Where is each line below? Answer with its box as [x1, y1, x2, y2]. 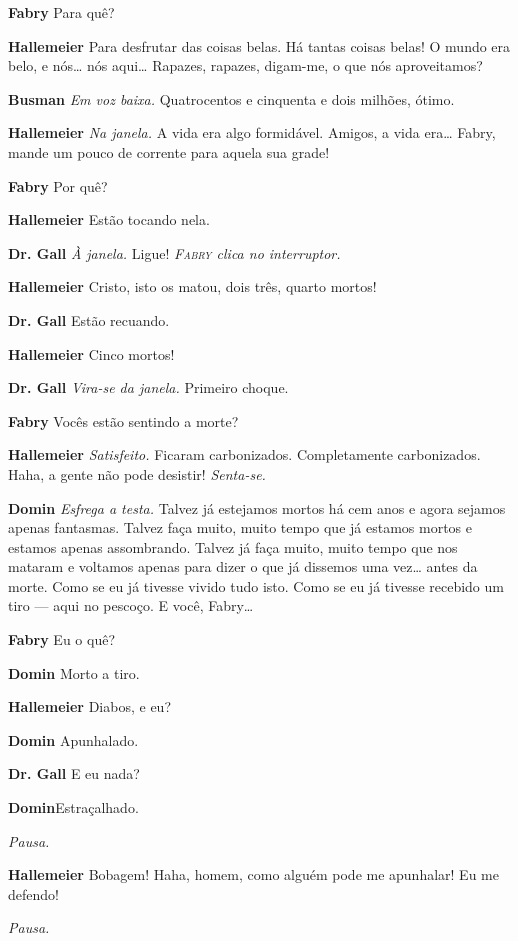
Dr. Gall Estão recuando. [8, 309, 170, 330]
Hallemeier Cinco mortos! [8, 343, 175, 364]
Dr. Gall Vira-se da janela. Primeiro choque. [8, 377, 289, 398]
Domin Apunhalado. [8, 729, 139, 750]
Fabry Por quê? [8, 175, 108, 196]
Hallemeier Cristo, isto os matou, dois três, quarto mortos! [8, 276, 377, 297]
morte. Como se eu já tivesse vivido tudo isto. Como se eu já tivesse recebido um [8, 575, 504, 596]
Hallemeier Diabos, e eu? [8, 696, 171, 717]
